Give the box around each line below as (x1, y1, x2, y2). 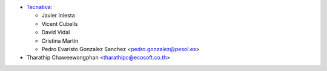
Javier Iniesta (41, 12, 75, 19)
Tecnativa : (26, 4, 53, 10)
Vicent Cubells (41, 20, 78, 27)
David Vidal (41, 29, 70, 36)
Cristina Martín (41, 37, 79, 45)
